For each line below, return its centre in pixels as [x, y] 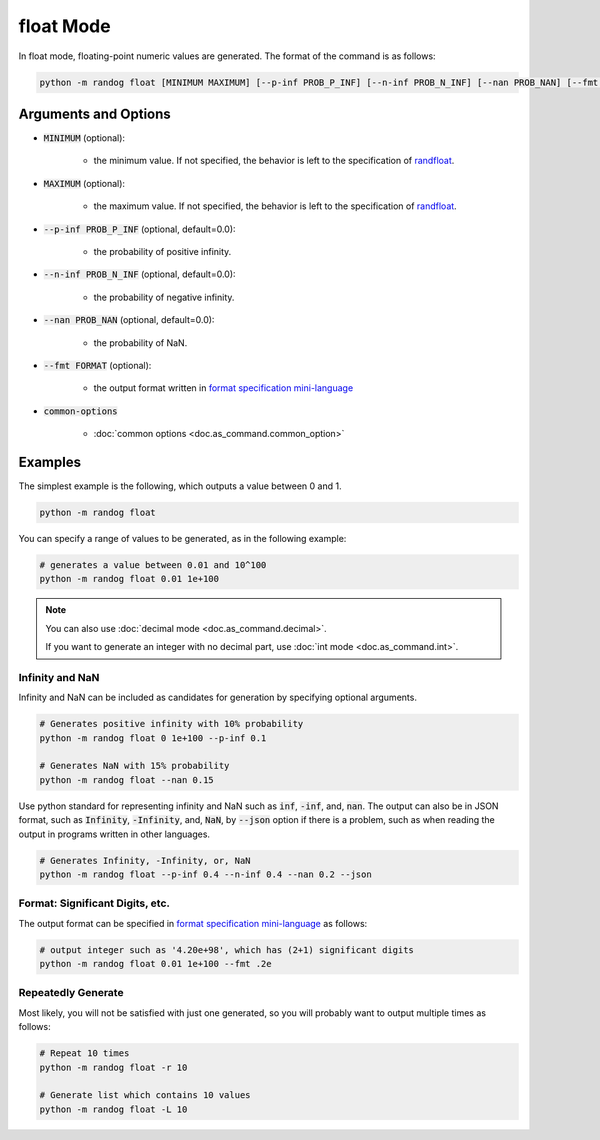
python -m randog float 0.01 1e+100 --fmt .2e [155, 964]
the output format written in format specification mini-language [223, 388]
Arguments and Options [95, 113]
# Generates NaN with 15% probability [134, 766]
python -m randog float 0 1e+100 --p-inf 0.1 [153, 738]
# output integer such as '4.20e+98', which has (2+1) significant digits [227, 949]
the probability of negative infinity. [164, 297]
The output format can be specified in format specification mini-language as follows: [193, 923]
